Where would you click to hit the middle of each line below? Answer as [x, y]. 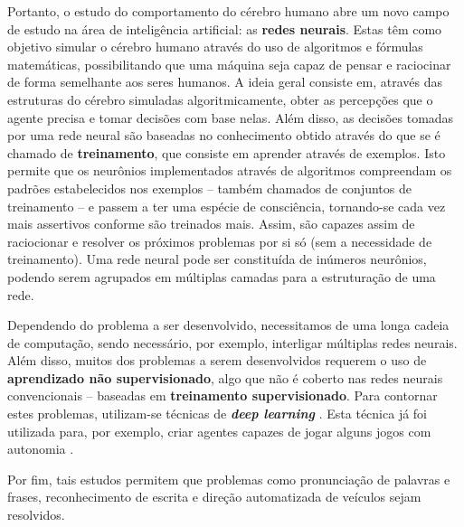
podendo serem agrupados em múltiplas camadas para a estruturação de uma [222, 276]
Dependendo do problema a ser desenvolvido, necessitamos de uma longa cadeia [228, 325]
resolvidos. [36, 515]
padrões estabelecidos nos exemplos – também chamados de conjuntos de [209, 188]
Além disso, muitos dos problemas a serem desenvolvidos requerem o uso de [217, 360]
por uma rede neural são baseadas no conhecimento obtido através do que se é [224, 135]
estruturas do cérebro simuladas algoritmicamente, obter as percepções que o [220, 99]
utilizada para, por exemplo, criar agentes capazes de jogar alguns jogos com [219, 431]
